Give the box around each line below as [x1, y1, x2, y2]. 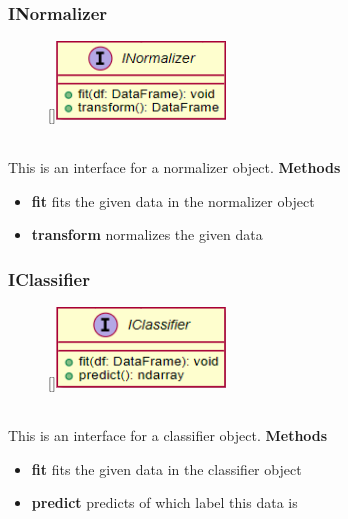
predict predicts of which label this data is [31, 492, 298, 513]
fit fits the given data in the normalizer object [31, 190, 315, 211]
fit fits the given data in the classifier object [31, 458, 302, 479]
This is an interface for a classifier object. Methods [8, 425, 328, 446]
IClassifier [8, 266, 90, 291]
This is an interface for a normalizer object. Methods [8, 157, 341, 178]
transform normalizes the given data [31, 224, 263, 245]
